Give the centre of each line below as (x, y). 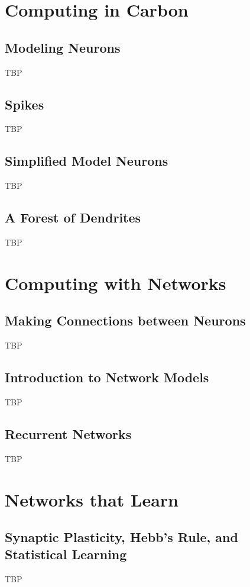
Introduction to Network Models (107, 377)
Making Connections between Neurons (125, 320)
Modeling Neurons (63, 47)
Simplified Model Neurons (87, 161)
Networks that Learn (92, 499)
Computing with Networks (116, 283)
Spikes (25, 104)
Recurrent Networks (68, 433)
